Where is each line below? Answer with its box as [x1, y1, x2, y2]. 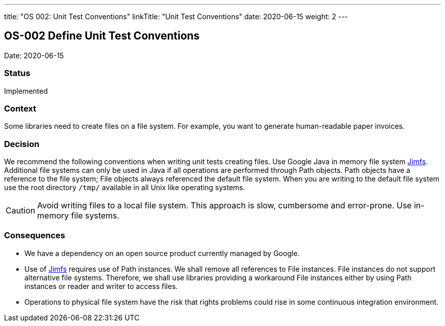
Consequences [4, 230, 66, 241]
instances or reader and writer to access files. [24, 281, 178, 291]
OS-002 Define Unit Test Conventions [4, 29, 200, 43]
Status [4, 68, 30, 79]
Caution [6, 205, 36, 216]
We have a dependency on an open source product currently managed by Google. [24, 248, 300, 258]
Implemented [4, 86, 48, 95]
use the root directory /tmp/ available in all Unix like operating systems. [4, 183, 245, 192]
